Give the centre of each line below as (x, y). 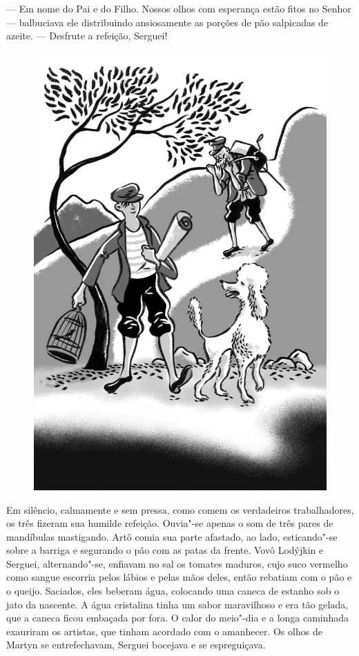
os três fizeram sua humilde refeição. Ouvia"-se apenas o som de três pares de (170, 523)
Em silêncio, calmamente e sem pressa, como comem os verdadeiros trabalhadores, (180, 509)
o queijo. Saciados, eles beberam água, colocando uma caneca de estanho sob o (173, 591)
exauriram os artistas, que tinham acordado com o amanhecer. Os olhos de (164, 631)
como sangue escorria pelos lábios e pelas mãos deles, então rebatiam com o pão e (179, 577)
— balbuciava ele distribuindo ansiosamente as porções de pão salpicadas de (167, 22)
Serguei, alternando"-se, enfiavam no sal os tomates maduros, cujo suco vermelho (177, 563)
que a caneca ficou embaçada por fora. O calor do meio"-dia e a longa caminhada (178, 618)
